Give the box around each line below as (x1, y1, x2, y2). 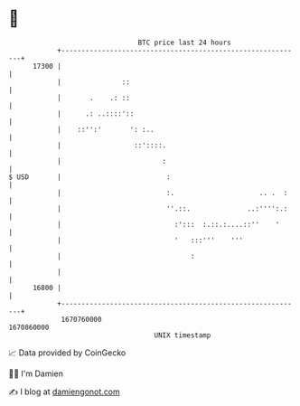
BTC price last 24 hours (137, 38, 231, 47)
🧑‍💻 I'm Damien (8, 368, 64, 379)
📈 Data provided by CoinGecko (8, 347, 127, 358)
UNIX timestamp (154, 330, 211, 340)
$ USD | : (8, 172, 171, 182)
